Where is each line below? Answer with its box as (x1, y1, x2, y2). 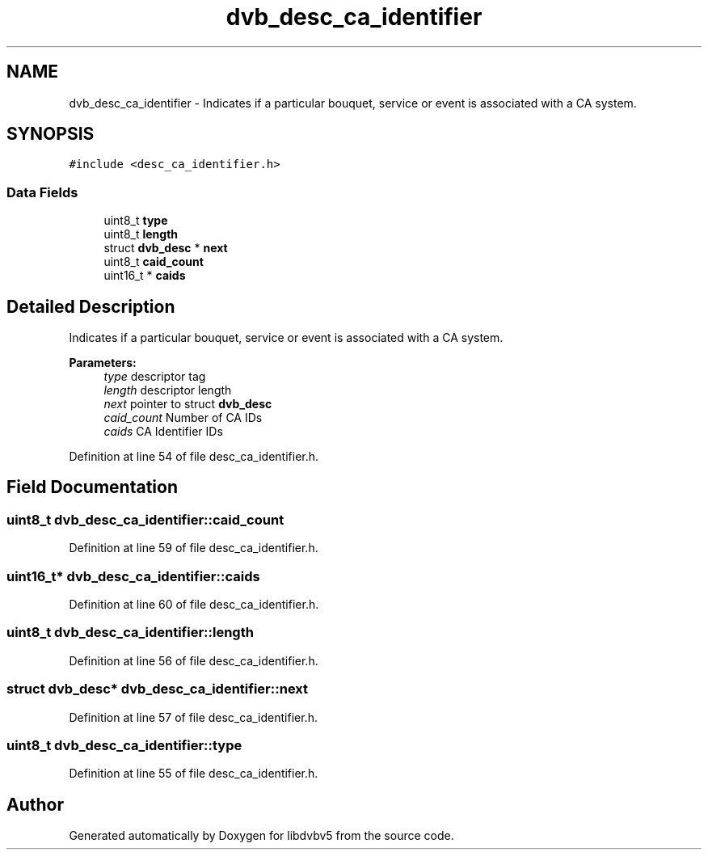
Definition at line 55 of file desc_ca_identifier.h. (69, 766, 318, 781)
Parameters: (69, 356, 137, 370)
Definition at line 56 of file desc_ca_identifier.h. (69, 653, 318, 668)
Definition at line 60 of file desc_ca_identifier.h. (69, 597, 319, 611)
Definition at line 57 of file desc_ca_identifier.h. (69, 710, 318, 724)
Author (6, 794, 64, 815)
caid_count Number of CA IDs (103, 411, 263, 425)
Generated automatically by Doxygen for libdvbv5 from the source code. (69, 829, 454, 843)
